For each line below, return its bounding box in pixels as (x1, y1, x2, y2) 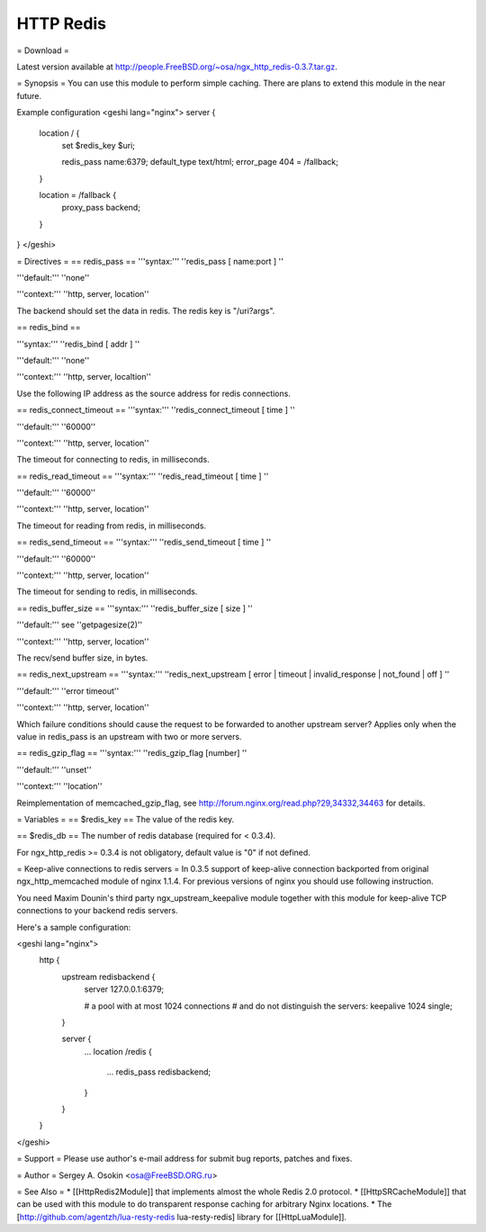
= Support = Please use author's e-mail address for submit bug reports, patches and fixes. (16, 1153, 353, 1165)
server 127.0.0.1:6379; (84, 984, 165, 994)
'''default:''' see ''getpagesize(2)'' (16, 619, 143, 630)
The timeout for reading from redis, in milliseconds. (16, 520, 207, 531)
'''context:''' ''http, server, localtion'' (16, 372, 152, 382)
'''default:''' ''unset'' (16, 764, 92, 775)
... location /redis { (84, 1046, 152, 1057)
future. (16, 90, 42, 101)
